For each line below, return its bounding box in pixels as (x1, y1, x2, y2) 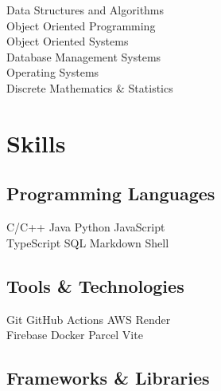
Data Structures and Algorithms (6, 2, 165, 18)
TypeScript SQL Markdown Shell (6, 234, 169, 251)
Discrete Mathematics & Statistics (6, 79, 173, 96)
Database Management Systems (6, 48, 161, 65)
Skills (6, 126, 66, 159)
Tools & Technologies (6, 273, 184, 298)
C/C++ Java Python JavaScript (6, 219, 165, 235)
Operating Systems (6, 64, 99, 81)
